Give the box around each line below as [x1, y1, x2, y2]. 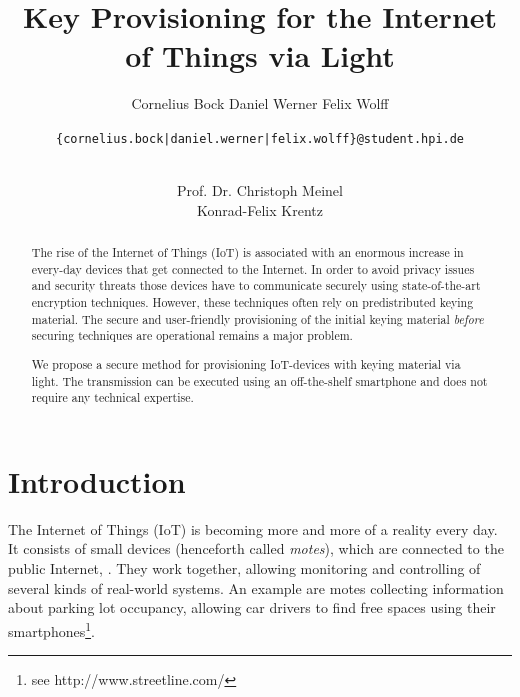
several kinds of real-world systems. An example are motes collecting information [8, 577, 504, 598]
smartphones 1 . [8, 617, 95, 641]
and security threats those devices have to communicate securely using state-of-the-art [31, 277, 481, 294]
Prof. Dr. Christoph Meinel [177, 180, 343, 201]
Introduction [8, 460, 186, 501]
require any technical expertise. [31, 389, 194, 406]
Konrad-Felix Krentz [197, 199, 323, 220]
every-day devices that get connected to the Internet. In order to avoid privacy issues [31, 260, 475, 277]
